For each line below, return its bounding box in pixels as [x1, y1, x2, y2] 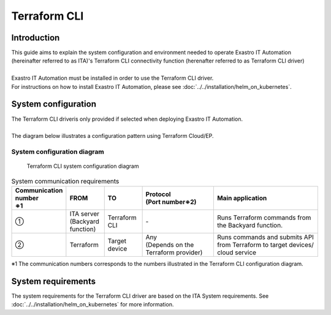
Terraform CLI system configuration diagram [26, 162, 139, 170]
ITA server [69, 210, 100, 218]
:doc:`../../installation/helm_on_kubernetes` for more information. [11, 301, 174, 308]
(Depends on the [145, 241, 194, 249]
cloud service [216, 248, 257, 257]
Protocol [145, 190, 171, 199]
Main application [216, 194, 267, 202]
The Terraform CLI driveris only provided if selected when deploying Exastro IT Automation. [11, 115, 243, 123]
